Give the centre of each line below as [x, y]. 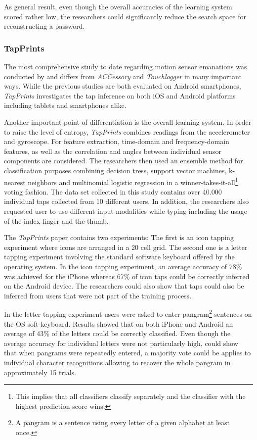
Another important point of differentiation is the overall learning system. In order [128, 122]
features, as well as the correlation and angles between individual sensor [113, 151]
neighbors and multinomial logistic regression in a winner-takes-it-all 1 [133, 181]
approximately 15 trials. [40, 372]
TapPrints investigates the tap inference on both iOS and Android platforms [120, 95]
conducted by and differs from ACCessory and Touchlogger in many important [123, 76]
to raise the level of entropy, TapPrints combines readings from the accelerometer [127, 131]
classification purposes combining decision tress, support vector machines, [115, 170]
